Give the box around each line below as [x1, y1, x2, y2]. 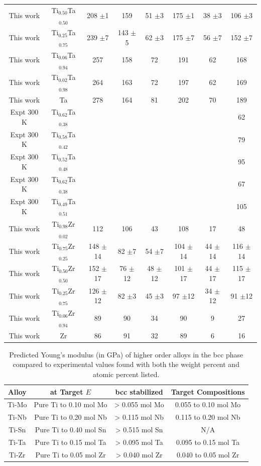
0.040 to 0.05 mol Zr [176, 449, 239, 459]
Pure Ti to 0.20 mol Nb [34, 412, 107, 422]
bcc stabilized [115, 386, 163, 397]
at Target [50, 386, 83, 397]
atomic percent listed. [93, 369, 160, 379]
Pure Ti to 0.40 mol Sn [35, 424, 106, 435]
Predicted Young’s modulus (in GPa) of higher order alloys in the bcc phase [9, 349, 243, 359]
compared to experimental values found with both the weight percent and [13, 359, 239, 369]
